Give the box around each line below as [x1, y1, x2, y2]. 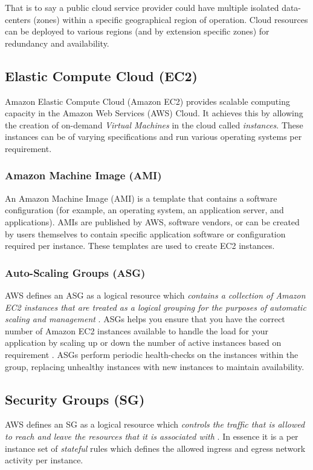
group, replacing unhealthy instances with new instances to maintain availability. [5, 360, 305, 372]
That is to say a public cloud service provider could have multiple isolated [5, 1, 279, 13]
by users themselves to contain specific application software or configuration [5, 227, 286, 240]
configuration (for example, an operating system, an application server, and [5, 204, 284, 216]
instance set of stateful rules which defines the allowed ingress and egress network [5, 442, 306, 454]
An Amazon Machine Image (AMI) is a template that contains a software [5, 191, 277, 204]
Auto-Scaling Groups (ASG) [5, 265, 146, 280]
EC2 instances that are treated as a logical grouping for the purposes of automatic [5, 300, 306, 313]
